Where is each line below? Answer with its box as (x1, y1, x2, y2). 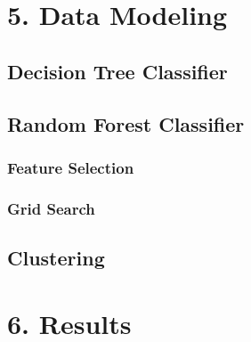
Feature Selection (7, 156, 134, 178)
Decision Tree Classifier (7, 57, 228, 85)
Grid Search (7, 197, 95, 219)
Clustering (7, 244, 105, 272)
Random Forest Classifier (7, 110, 245, 137)
